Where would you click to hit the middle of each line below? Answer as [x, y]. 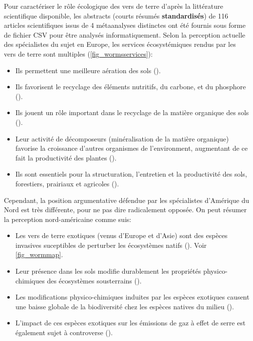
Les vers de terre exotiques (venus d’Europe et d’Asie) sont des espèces [121, 235]
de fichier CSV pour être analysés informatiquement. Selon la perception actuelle [125, 34]
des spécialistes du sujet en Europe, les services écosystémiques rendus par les [120, 44]
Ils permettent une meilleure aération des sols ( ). [88, 70]
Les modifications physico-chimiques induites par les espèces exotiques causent [132, 297]
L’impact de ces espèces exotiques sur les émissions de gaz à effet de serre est [130, 323]
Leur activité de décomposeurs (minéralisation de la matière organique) [122, 138]
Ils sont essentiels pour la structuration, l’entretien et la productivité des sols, [131, 174]
